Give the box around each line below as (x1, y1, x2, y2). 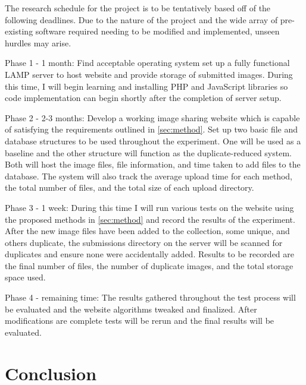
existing (5, 25, 33, 37)
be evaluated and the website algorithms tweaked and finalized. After (5, 302, 257, 315)
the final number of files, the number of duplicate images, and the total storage (5, 259, 293, 272)
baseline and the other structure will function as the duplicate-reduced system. (5, 146, 292, 159)
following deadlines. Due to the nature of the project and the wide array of (5, 13, 278, 26)
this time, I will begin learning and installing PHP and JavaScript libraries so (5, 80, 288, 92)
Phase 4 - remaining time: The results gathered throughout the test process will (5, 291, 296, 304)
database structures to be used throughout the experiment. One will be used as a (5, 134, 301, 147)
